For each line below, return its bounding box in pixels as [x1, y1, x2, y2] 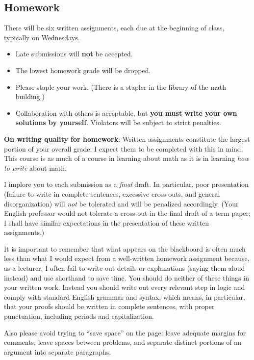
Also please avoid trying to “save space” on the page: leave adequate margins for [4, 327, 246, 337]
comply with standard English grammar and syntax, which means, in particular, [4, 291, 245, 302]
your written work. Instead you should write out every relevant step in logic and [4, 282, 245, 292]
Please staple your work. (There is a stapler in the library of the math [15, 81, 227, 92]
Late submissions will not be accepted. [15, 49, 133, 59]
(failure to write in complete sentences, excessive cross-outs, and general [4, 188, 220, 199]
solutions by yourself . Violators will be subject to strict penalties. [15, 117, 221, 128]
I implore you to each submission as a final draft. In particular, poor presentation [4, 179, 249, 189]
